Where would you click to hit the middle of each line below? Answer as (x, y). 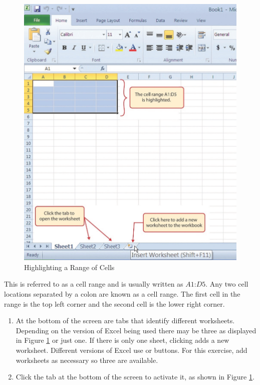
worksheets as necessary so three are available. (87, 360)
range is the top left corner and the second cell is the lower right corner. (114, 303)
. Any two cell (227, 284)
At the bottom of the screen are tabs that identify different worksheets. (125, 320)
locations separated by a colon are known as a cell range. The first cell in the (122, 293)
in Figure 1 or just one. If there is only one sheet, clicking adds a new (122, 340)
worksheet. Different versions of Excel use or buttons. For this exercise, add (132, 350)
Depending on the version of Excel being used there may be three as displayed (136, 330)
